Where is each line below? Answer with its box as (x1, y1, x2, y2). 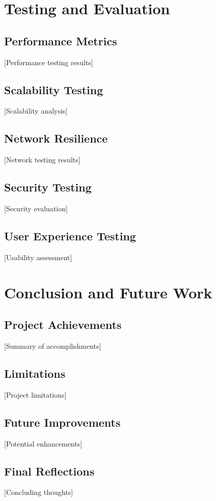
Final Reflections (4, 463, 95, 479)
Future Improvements (4, 414, 121, 430)
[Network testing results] (4, 154, 80, 165)
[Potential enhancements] (4, 438, 83, 449)
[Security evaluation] (4, 203, 68, 213)
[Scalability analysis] (4, 105, 68, 116)
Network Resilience (4, 130, 108, 146)
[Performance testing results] (4, 57, 93, 67)
